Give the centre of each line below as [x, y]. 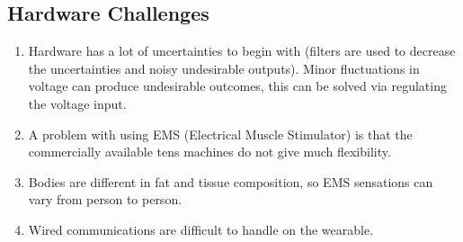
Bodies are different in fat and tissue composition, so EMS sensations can [231, 181]
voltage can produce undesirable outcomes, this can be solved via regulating [237, 86]
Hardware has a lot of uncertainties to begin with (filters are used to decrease [242, 51]
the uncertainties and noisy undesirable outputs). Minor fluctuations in [224, 68]
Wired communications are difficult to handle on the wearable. [201, 229]
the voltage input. [77, 103]
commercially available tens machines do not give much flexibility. [209, 152]
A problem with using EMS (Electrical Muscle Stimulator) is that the [220, 134]
